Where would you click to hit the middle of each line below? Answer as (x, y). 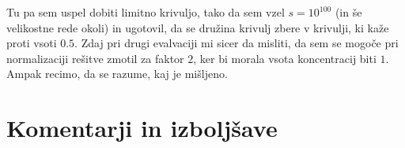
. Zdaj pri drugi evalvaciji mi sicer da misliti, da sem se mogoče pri (237, 43)
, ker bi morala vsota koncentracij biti (285, 58)
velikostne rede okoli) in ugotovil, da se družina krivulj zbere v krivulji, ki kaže (198, 27)
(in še (348, 12)
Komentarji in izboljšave (142, 128)
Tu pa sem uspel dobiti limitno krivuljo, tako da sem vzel (146, 12)
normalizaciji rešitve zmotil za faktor (95, 58)
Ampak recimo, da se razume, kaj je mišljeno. (117, 74)
